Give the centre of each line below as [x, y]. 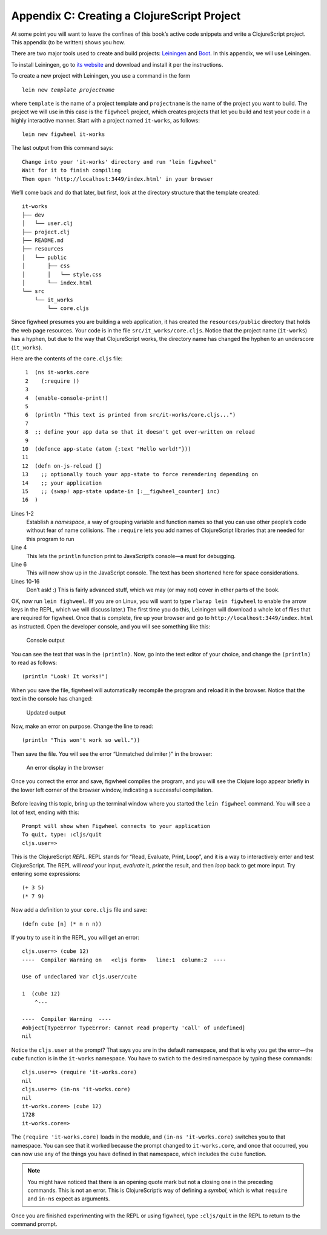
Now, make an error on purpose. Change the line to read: [82, 726]
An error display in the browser [65, 768]
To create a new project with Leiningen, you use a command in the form [101, 76]
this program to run [51, 539]
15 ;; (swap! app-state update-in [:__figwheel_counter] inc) [121, 491]
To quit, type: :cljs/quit [62, 835]
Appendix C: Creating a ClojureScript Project [126, 16]
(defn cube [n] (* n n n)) [62, 924]
